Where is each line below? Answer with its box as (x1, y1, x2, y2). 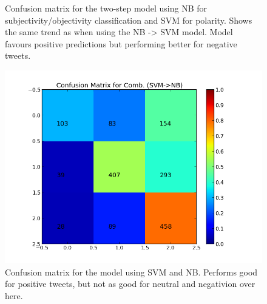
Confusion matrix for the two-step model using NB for (5, 2, 208, 14)
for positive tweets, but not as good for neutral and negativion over (5, 277, 255, 290)
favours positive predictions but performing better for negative (5, 37, 237, 50)
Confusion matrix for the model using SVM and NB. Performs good (5, 265, 258, 278)
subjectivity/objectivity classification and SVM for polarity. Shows (5, 13, 252, 26)
